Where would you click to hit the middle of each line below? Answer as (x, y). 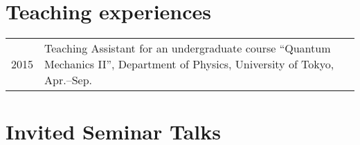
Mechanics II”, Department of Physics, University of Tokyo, (189, 64)
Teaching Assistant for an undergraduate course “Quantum (188, 48)
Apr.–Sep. (68, 80)
